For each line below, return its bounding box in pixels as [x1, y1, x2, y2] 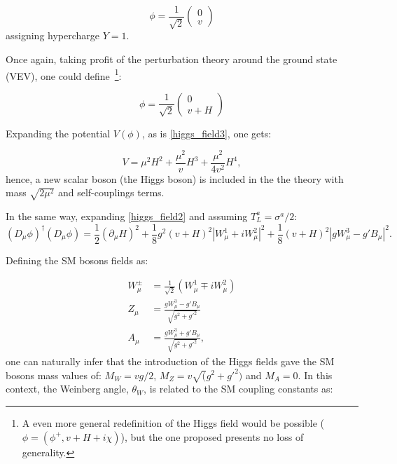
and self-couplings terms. [57, 185, 165, 200]
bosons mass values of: [6, 367, 102, 382]
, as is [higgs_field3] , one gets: [141, 125, 272, 140]
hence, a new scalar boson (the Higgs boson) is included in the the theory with [6, 171, 344, 186]
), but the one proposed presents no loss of [120, 429, 304, 444]
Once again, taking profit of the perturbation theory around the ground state [6, 52, 337, 67]
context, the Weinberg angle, [6, 381, 129, 396]
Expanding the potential [6, 125, 111, 140]
